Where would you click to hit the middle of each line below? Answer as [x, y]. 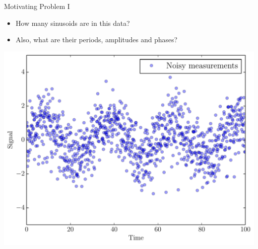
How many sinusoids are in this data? [73, 23]
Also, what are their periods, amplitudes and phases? [97, 40]
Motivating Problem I [37, 6]
